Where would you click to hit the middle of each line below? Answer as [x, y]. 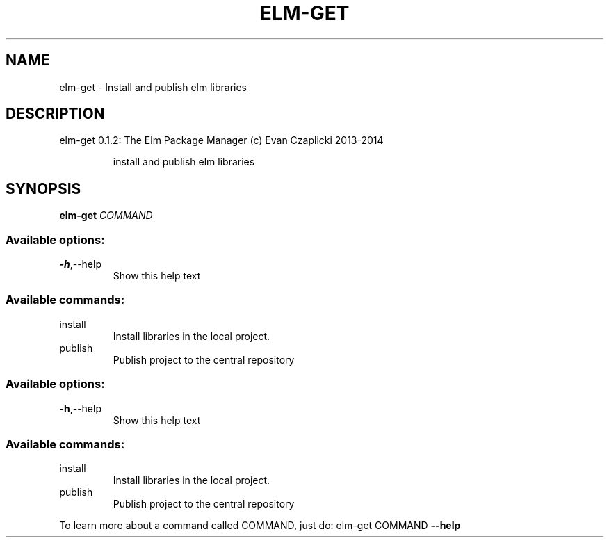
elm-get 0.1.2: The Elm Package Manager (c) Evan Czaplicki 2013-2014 [221, 140]
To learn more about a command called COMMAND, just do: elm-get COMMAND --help [260, 526]
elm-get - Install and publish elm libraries [153, 87]
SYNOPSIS [43, 188]
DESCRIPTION [55, 114]
